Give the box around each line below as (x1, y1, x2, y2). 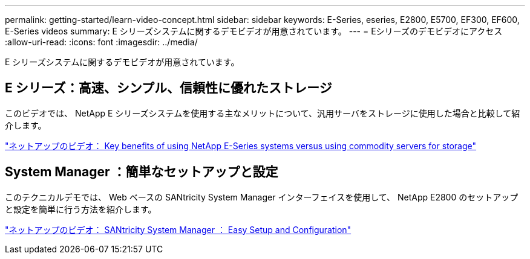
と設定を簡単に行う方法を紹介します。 (5, 203, 157, 214)
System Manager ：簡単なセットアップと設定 (5, 164, 278, 180)
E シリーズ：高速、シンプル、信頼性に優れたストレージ (5, 80, 332, 96)
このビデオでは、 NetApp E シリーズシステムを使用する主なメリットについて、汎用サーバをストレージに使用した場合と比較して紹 (5, 107, 520, 118)
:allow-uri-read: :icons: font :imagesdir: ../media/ (5, 37, 198, 47)
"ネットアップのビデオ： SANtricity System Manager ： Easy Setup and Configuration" (5, 224, 352, 235)
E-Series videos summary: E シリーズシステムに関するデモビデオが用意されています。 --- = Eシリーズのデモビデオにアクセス (5, 26, 503, 36)
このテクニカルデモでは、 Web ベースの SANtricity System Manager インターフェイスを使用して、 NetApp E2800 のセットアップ (5, 191, 519, 202)
